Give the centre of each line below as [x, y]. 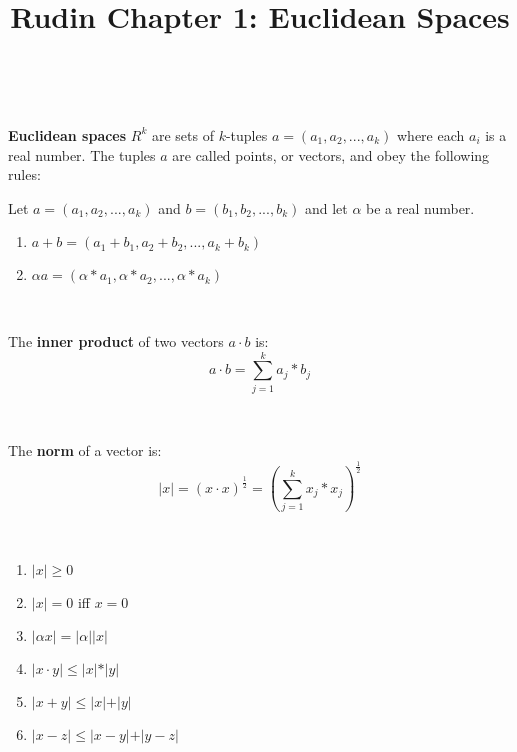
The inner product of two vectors [116, 340]
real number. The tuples [82, 154]
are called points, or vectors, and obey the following [331, 154]
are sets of [182, 134]
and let [326, 207]
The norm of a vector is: [85, 450]
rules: [24, 174]
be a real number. [420, 207]
